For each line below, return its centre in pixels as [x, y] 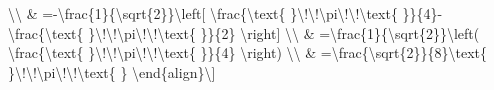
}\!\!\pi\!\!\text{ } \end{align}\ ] [112, 71]
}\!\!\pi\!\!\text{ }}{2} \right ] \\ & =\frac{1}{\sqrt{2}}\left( [284, 32]
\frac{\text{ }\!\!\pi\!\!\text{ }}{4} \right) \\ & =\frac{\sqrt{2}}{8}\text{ [247, 52]
